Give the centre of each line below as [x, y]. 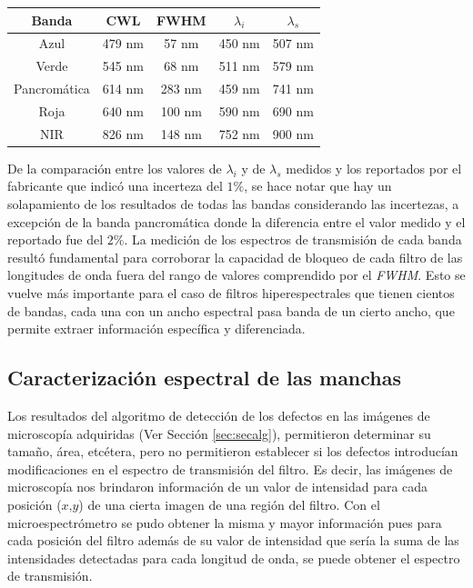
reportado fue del [55, 239]
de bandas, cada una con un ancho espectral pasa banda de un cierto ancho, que [231, 310]
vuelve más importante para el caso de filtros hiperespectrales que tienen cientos [231, 292]
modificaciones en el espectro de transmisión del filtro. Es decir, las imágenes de [230, 468]
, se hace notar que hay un [318, 186]
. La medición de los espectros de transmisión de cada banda [293, 239]
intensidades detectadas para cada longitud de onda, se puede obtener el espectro [234, 558]
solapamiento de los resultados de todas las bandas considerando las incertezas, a [233, 204]
